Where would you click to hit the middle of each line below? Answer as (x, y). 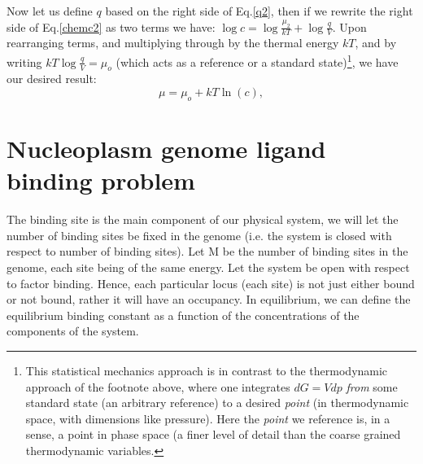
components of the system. (73, 331)
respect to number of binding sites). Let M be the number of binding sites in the (207, 251)
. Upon (349, 26)
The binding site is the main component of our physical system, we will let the (203, 219)
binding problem (101, 180)
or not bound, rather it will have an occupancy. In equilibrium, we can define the (209, 299)
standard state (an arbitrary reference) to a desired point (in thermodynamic (217, 403)
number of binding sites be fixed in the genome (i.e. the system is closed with (199, 235)
